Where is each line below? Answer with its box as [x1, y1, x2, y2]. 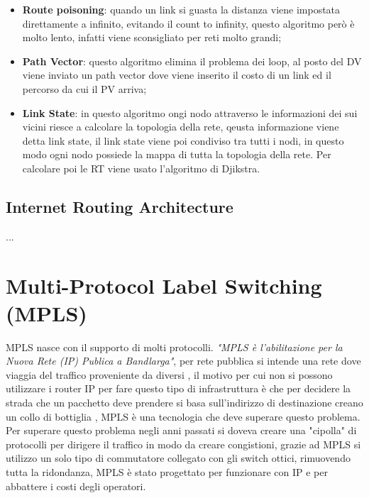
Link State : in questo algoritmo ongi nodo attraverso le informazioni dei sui [22, 105, 358, 120]
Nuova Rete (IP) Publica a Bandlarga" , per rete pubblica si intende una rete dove [6, 353, 361, 368]
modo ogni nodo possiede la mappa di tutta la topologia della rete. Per [22, 147, 331, 162]
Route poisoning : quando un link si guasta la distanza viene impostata [22, 2, 341, 16]
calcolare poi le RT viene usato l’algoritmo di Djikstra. [22, 160, 260, 175]
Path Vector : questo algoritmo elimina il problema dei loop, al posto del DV [22, 53, 362, 68]
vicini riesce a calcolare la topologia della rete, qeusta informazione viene [22, 119, 339, 134]
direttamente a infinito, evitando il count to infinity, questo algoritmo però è [22, 16, 355, 31]
